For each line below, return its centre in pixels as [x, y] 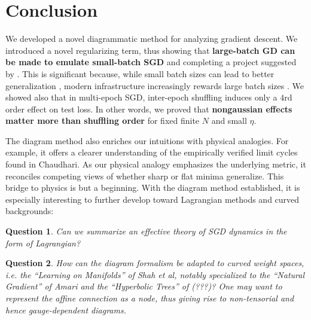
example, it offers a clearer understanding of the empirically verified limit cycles [152, 152]
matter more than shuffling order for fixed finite [103, 121]
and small [229, 121]
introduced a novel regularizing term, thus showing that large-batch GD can [150, 50]
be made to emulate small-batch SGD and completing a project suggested [151, 62]
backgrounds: [30, 211]
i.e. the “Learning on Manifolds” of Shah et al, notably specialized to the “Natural [155, 274]
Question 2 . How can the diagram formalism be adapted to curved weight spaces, [155, 263]
